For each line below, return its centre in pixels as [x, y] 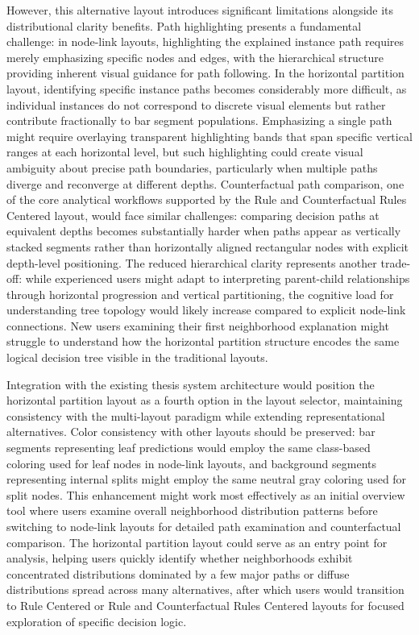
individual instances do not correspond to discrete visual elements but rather [196, 104]
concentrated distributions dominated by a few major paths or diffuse [178, 573]
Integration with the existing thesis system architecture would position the [191, 384]
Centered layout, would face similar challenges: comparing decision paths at [193, 215]
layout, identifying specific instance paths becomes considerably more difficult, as [207, 88]
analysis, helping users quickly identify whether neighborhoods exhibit [180, 558]
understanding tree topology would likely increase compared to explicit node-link [206, 310]
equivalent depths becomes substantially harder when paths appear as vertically [204, 231]
